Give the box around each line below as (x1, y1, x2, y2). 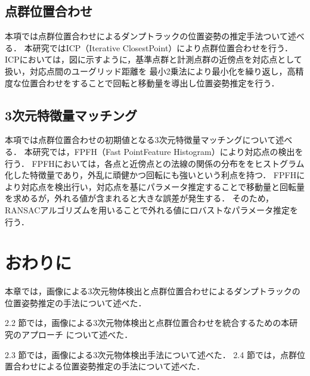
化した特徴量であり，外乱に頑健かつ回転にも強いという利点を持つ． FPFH (5, 169, 297, 181)
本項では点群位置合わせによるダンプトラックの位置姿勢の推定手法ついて (5, 30, 288, 42)
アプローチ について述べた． (21, 328, 133, 341)
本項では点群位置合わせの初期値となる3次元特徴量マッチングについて (5, 133, 276, 146)
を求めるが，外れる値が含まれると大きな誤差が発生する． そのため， (5, 192, 274, 204)
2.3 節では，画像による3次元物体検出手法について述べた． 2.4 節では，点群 (5, 348, 297, 361)
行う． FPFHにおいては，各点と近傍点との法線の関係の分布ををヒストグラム (5, 157, 305, 169)
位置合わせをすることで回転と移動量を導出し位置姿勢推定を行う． (21, 76, 280, 89)
